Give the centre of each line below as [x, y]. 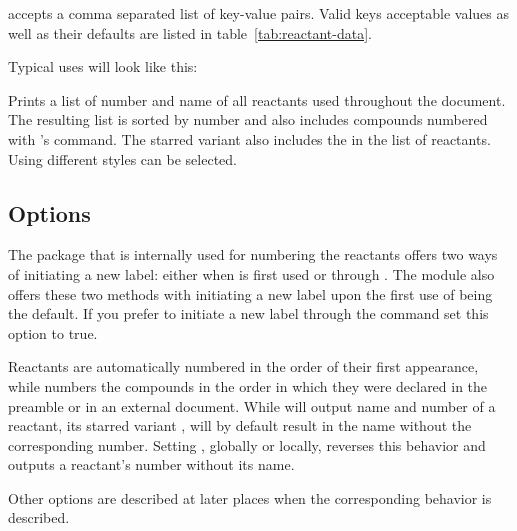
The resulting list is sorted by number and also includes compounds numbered [248, 119]
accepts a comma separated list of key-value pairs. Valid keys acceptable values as [259, 13]
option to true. [53, 332]
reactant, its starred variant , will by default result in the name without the [240, 425]
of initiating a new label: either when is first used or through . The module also [251, 273]
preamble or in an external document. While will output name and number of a [252, 405]
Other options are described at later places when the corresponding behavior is [250, 497]
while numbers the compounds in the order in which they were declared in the [248, 385]
